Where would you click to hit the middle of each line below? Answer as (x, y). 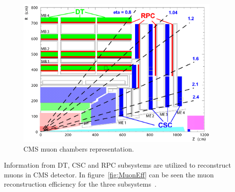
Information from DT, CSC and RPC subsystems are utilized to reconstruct (117, 165)
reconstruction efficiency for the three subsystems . (80, 184)
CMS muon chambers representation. (79, 148)
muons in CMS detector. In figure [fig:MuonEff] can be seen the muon (109, 174)
